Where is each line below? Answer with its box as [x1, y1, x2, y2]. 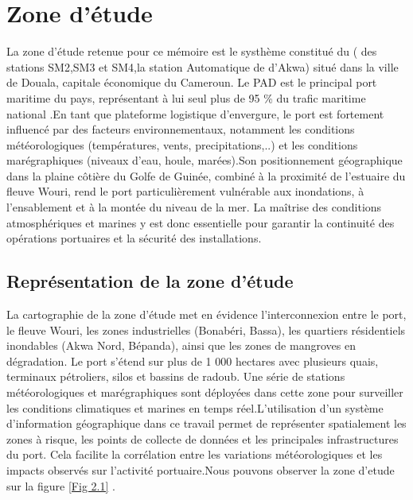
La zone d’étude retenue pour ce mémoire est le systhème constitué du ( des [6, 43, 377, 60]
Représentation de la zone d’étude [6, 269, 294, 293]
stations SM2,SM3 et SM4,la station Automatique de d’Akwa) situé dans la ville [6, 58, 399, 75]
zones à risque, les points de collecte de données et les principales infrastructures [6, 430, 399, 447]
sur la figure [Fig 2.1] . [6, 477, 115, 494]
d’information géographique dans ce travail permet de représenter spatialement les [6, 415, 407, 432]
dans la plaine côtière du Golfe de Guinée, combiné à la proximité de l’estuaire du [6, 167, 406, 184]
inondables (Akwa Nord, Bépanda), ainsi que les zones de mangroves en [6, 337, 356, 354]
